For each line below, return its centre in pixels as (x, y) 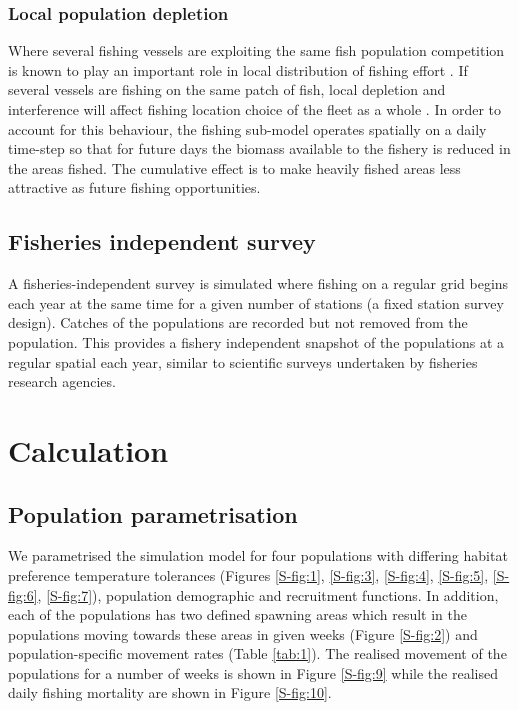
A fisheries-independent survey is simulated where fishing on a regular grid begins (258, 283)
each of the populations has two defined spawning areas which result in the (237, 614)
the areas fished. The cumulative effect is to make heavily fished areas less (234, 167)
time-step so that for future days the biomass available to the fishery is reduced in (259, 148)
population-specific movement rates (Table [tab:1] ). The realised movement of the (257, 653)
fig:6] (23, 594)
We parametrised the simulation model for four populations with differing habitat (258, 555)
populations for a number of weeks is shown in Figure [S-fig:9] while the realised (253, 672)
